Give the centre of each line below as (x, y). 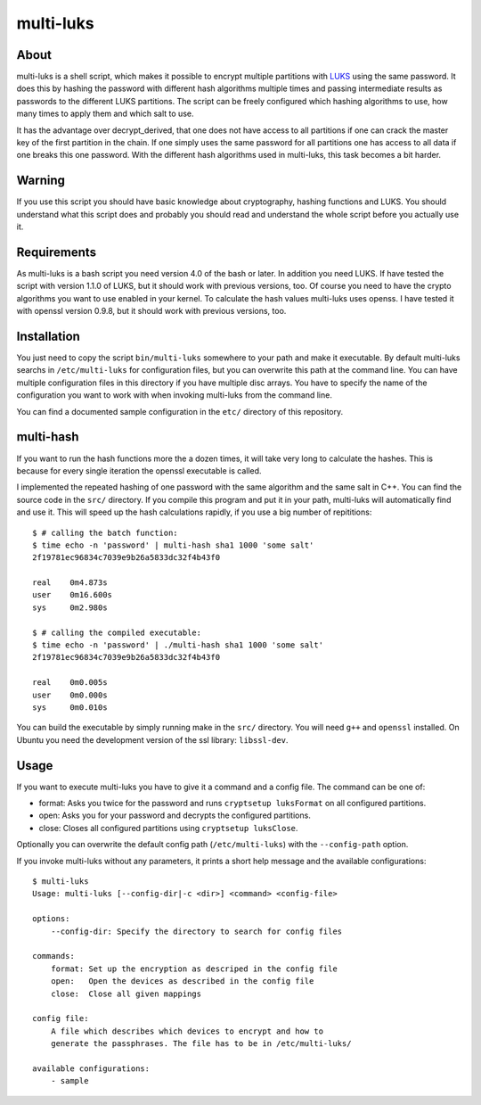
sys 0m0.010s (70, 707)
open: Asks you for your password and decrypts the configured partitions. (175, 815)
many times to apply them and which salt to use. (105, 114)
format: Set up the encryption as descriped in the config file (194, 969)
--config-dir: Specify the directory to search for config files (196, 931)
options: (51, 919)
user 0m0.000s (70, 695)
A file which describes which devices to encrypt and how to (187, 1031)
